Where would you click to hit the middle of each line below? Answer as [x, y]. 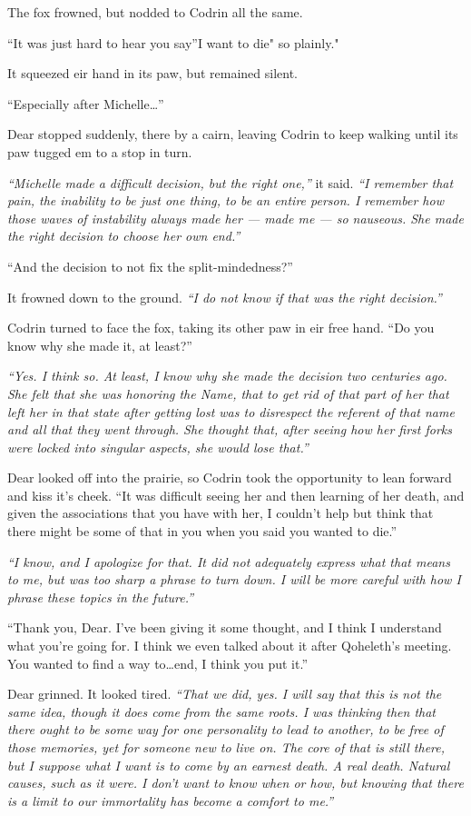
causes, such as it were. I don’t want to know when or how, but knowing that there [235, 783]
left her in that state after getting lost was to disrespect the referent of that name [231, 411]
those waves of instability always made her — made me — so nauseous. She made [235, 218]
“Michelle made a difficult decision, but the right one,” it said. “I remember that [231, 182]
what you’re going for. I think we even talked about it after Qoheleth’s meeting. [230, 646]
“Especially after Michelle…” [86, 103]
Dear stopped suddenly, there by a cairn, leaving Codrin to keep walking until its [233, 134]
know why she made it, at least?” [100, 345]
